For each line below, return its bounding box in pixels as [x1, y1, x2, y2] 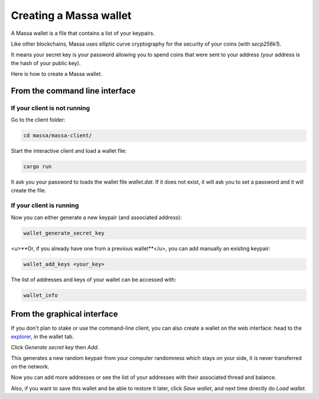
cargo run [23, 163, 52, 170]
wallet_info [23, 292, 58, 298]
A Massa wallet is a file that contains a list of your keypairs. [11, 30, 155, 37]
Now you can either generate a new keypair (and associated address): [11, 214, 183, 221]
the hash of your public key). [11, 59, 81, 66]
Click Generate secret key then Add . [11, 343, 99, 350]
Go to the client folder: [11, 116, 66, 124]
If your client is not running [11, 104, 90, 112]
